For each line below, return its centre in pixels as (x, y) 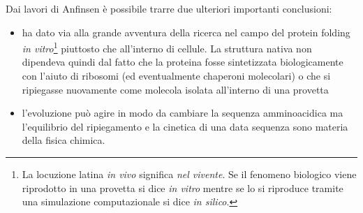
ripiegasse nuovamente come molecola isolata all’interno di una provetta (175, 89)
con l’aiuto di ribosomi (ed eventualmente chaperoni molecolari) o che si (176, 76)
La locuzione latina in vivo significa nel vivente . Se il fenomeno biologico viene (189, 174)
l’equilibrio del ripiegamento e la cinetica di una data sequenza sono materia (185, 126)
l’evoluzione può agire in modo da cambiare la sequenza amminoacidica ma (183, 113)
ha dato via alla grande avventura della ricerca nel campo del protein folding (186, 32)
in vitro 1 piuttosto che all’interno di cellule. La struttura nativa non (167, 47)
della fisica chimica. (64, 140)
